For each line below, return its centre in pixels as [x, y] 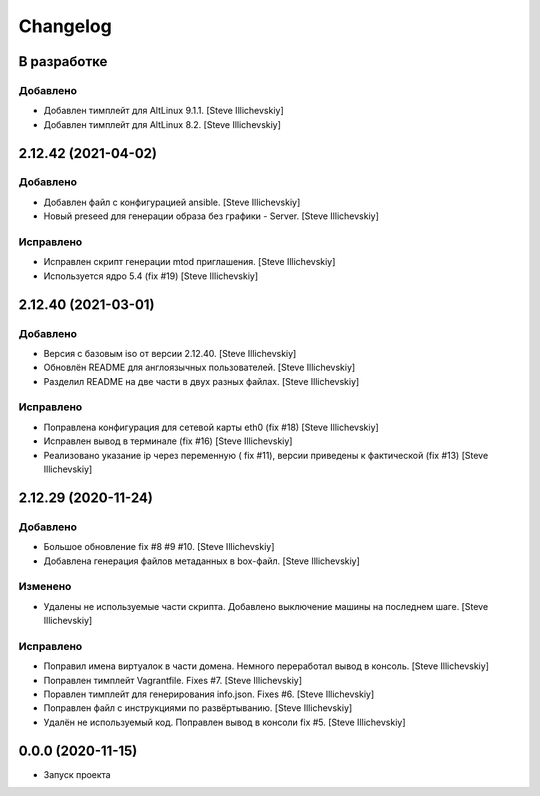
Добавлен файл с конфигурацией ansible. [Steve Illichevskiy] [172, 202]
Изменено [45, 587]
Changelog [65, 26]
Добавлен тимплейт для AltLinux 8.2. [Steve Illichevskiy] [162, 124]
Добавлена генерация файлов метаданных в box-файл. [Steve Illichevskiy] [201, 561]
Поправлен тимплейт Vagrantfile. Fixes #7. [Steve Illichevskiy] [173, 680]
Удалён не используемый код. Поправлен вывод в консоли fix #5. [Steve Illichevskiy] [224, 722]
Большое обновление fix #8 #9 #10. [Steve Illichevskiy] [159, 547]
